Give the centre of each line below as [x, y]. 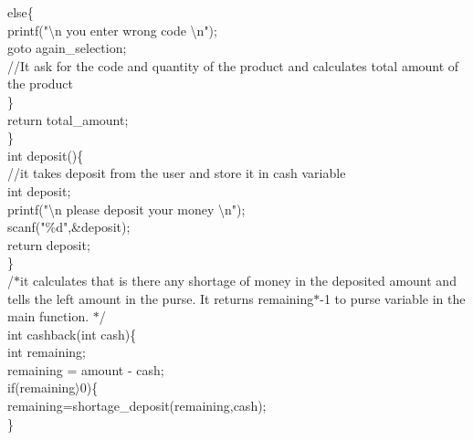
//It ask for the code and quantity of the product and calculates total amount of [233, 65]
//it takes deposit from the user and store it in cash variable [177, 173]
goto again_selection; [67, 48]
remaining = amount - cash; [86, 369]
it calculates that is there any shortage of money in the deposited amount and [238, 280]
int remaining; [47, 352]
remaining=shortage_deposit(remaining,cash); [137, 406]
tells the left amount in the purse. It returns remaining [161, 298]
